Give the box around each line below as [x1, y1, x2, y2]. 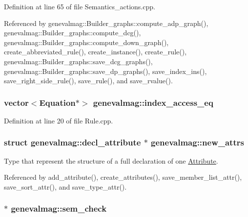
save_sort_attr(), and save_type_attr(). [4, 181, 127, 192]
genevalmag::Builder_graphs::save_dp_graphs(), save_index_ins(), [4, 66, 207, 76]
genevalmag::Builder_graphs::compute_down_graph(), [4, 37, 169, 47]
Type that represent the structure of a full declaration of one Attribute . [4, 155, 218, 166]
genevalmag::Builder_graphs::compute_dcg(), [4, 27, 141, 38]
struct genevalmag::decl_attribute [4, 136, 141, 148]
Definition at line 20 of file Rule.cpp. [4, 115, 113, 125]
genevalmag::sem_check [11, 202, 107, 215]
